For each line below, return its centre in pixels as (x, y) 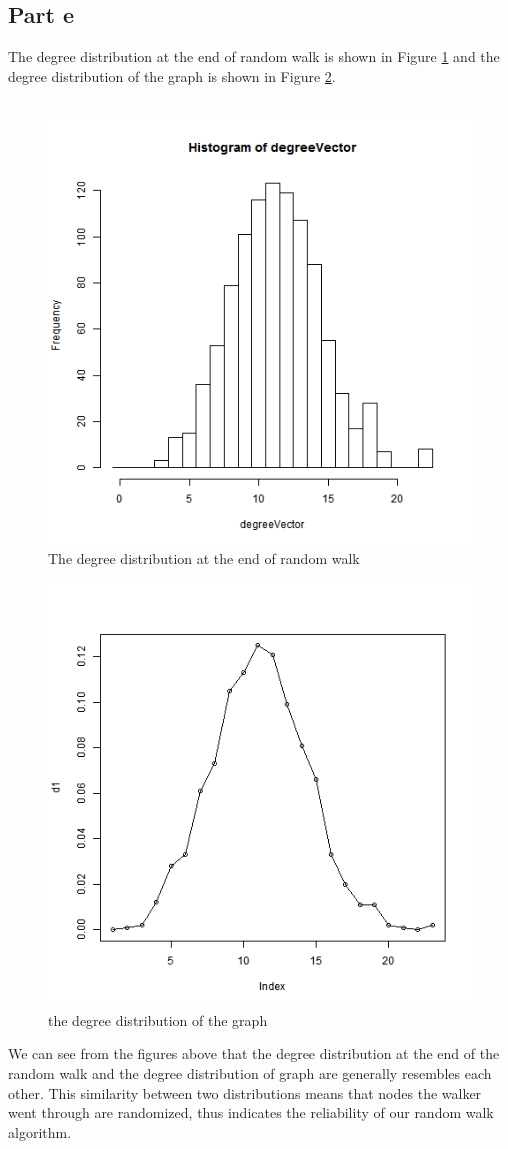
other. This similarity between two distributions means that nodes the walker (245, 1092)
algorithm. (40, 1131)
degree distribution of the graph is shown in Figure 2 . (172, 75)
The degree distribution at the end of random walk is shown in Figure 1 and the (254, 56)
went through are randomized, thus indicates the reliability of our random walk (251, 1112)
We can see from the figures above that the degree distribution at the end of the (254, 1053)
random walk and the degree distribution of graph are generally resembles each (250, 1072)
